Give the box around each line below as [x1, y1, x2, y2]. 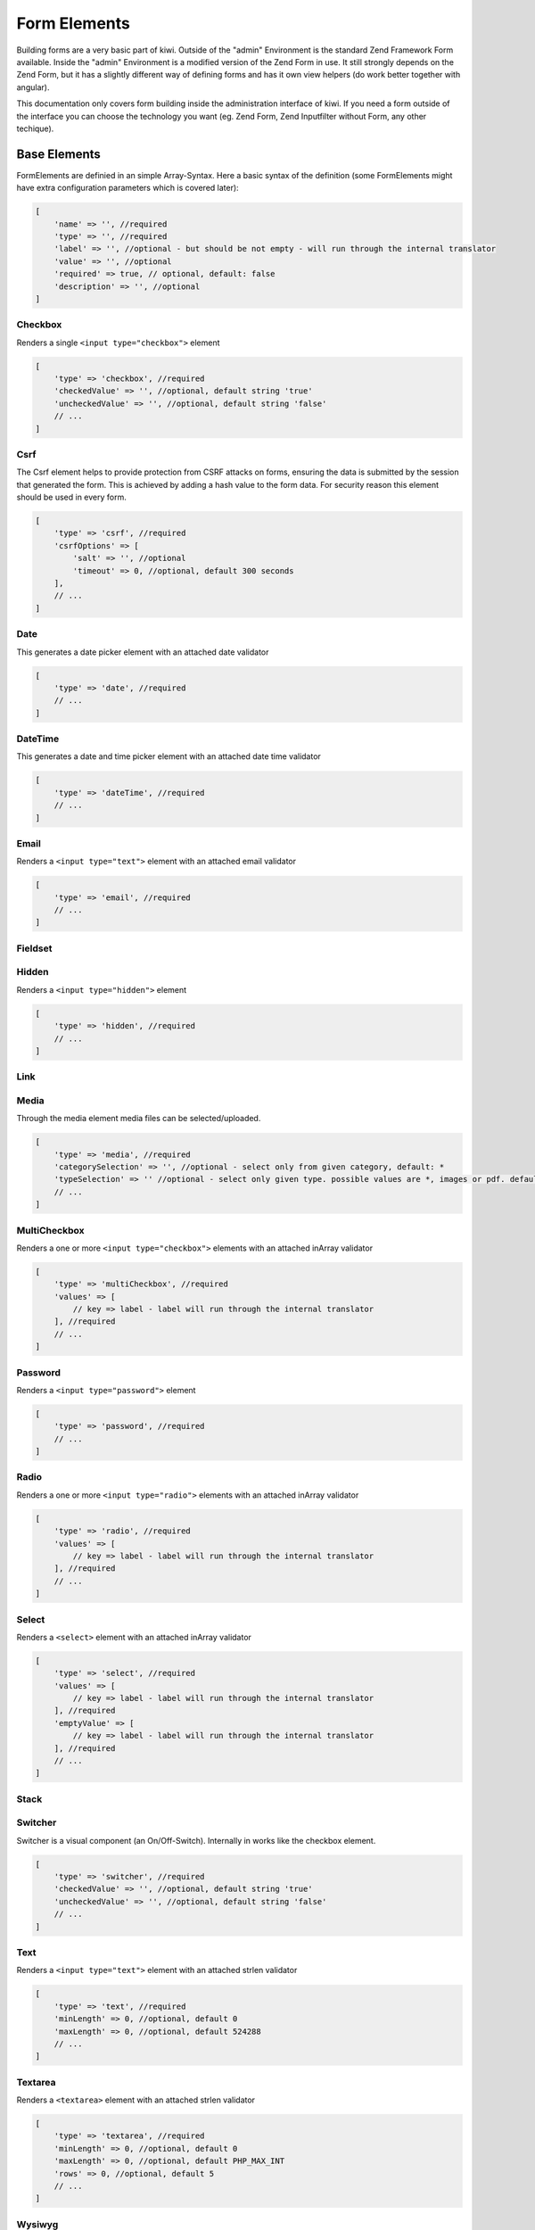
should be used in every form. [16, 491, 127, 503]
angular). [16, 81, 50, 93]
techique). [16, 123, 54, 134]
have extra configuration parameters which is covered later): [16, 183, 240, 194]
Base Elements [16, 146, 102, 161]
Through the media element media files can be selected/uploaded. [16, 1113, 261, 1124]
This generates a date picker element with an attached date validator [16, 647, 269, 657]
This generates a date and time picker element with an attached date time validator [16, 751, 321, 762]
